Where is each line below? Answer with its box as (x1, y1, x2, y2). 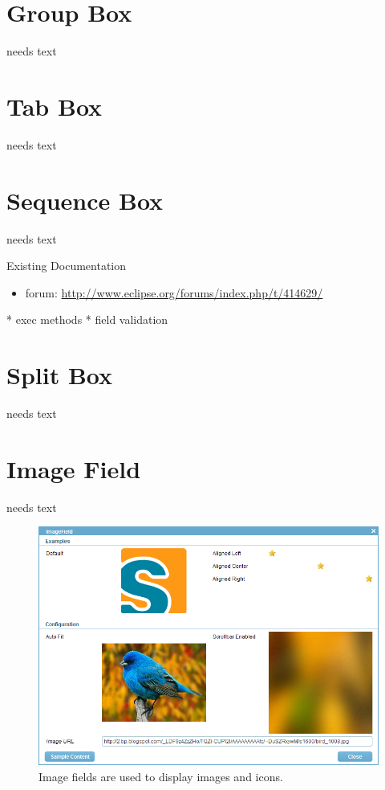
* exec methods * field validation (6, 311, 168, 328)
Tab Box (6, 89, 103, 122)
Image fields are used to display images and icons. (38, 767, 283, 784)
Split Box (6, 358, 112, 391)
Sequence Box (6, 183, 164, 216)
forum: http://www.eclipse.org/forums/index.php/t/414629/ (25, 284, 323, 301)
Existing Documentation (6, 257, 127, 274)
